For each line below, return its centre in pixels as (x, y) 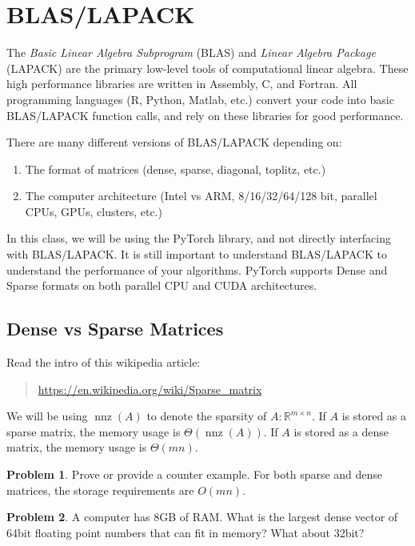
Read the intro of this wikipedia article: (104, 362)
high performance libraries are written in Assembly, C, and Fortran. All (182, 84)
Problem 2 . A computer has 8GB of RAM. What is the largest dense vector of (202, 517)
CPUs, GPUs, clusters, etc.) (94, 211)
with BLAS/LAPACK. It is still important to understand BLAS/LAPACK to (197, 254)
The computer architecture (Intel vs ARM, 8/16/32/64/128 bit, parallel (201, 196)
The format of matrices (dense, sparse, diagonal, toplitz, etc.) (176, 169)
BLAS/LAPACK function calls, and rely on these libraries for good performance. (205, 115)
